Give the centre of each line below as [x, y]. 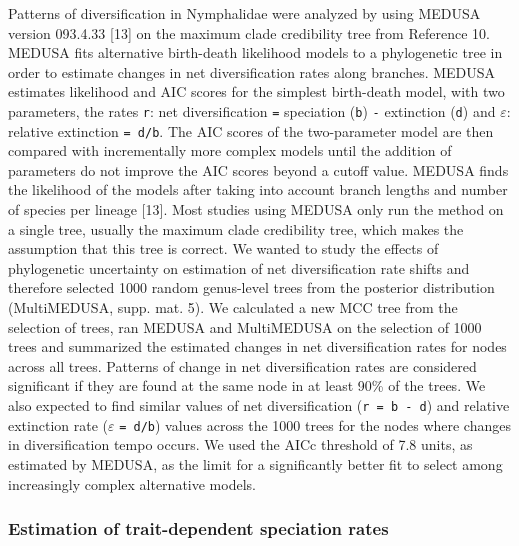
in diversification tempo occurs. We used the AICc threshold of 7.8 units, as [240, 444]
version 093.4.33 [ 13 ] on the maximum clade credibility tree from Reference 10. [249, 32]
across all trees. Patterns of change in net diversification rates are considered [242, 365]
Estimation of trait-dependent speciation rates [198, 528]
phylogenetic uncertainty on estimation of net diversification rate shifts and [239, 267]
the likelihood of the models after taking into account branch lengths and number [258, 189]
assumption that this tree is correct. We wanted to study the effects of [223, 248]
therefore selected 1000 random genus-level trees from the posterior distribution [251, 287]
